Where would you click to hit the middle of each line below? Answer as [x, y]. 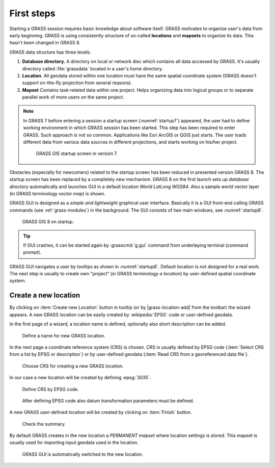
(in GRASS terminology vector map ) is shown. [57, 193]
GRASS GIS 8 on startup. [48, 222]
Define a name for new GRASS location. [64, 335]
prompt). [32, 252]
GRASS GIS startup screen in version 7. [77, 153]
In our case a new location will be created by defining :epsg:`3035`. [80, 378]
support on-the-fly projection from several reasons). [77, 83]
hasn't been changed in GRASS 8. [45, 43]
